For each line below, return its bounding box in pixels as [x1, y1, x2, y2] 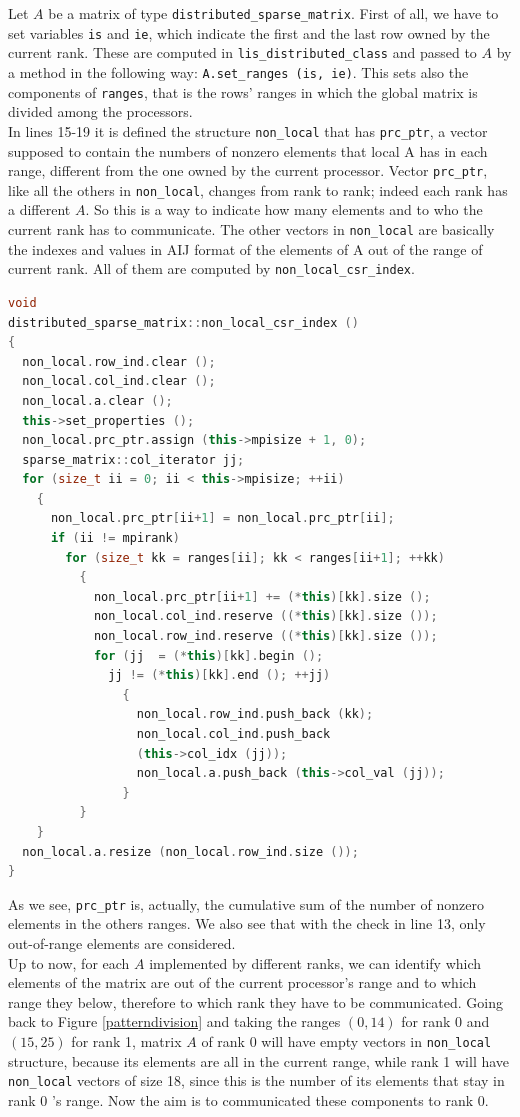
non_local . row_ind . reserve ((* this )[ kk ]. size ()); [93, 629, 438, 644]
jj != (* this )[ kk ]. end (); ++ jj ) [108, 668, 331, 683]
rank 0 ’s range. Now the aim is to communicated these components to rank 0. [8, 1089, 489, 1110]
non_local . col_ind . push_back [136, 727, 331, 741]
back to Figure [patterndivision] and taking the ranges [8, 1011, 341, 1032]
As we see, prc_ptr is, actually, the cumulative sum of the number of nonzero [8, 893, 484, 914]
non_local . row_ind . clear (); [22, 354, 216, 369]
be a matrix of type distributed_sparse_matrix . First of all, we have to [48, 3, 499, 23]
